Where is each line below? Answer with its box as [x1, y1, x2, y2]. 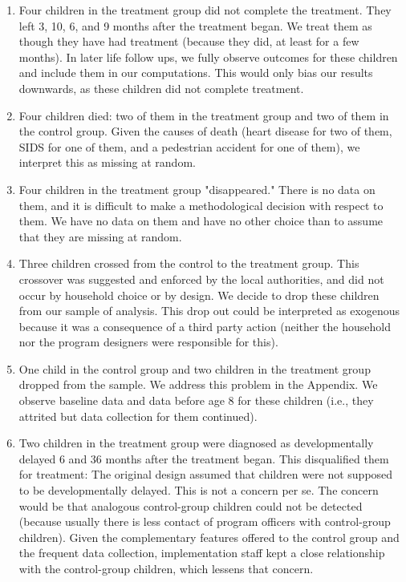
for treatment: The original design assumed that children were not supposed [18, 466, 393, 483]
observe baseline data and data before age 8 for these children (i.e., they [18, 392, 374, 409]
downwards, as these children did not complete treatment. [18, 79, 304, 96]
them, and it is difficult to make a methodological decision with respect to [18, 196, 384, 213]
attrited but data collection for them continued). [18, 407, 258, 424]
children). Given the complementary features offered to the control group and [18, 528, 400, 545]
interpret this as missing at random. [18, 154, 196, 171]
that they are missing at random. [18, 228, 182, 245]
